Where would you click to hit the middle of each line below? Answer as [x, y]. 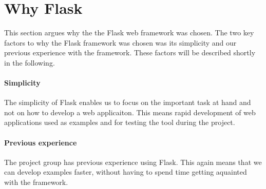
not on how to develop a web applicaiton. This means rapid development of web [130, 112]
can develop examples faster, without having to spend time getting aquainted [126, 172]
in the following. [30, 62]
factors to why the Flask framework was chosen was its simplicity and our [120, 42]
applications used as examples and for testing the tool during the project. [120, 122]
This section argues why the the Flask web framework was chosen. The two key [129, 33]
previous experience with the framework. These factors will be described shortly [130, 52]
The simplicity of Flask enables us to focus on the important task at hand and [128, 102]
